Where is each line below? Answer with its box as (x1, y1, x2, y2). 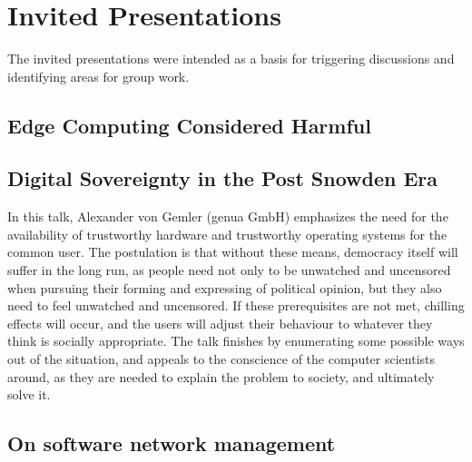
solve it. (7, 385, 51, 404)
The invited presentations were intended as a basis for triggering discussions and (7, 49, 455, 68)
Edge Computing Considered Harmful (7, 111, 371, 139)
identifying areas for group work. (7, 66, 190, 85)
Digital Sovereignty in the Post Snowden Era (7, 164, 438, 192)
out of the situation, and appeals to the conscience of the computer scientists (7, 349, 436, 369)
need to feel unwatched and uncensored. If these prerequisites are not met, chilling (7, 296, 465, 315)
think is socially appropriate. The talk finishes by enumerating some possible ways (7, 331, 465, 350)
